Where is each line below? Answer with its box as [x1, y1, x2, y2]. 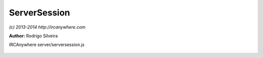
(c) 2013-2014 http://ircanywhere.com [9, 24, 86, 30]
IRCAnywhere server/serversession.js [9, 42, 85, 48]
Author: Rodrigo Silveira [9, 33, 58, 39]
